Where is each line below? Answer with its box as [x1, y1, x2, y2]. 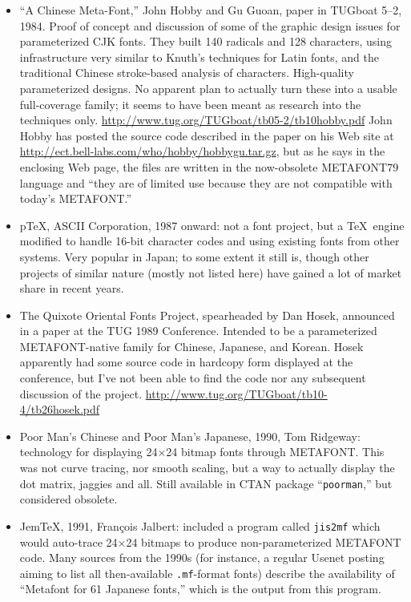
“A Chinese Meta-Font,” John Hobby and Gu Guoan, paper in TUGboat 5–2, [19, 2, 402, 18]
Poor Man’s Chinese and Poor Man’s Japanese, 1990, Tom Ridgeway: [19, 427, 361, 444]
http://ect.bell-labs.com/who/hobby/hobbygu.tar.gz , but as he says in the [19, 143, 385, 160]
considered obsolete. [19, 491, 118, 507]
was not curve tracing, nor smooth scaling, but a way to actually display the [19, 459, 395, 476]
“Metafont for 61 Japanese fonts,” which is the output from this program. [19, 580, 381, 597]
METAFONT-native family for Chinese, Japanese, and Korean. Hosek [19, 337, 364, 354]
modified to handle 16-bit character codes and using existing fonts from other [19, 232, 400, 249]
